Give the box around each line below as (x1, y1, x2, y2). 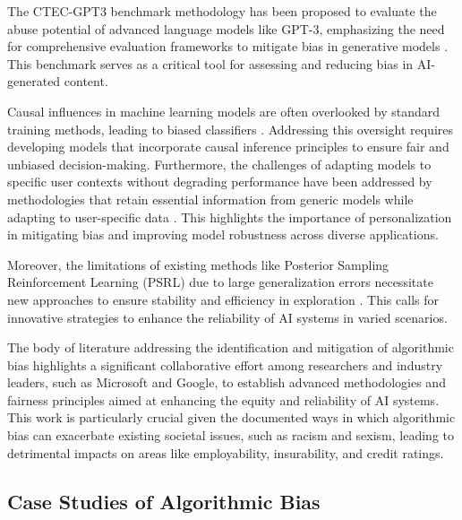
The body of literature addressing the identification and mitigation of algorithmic (7, 338, 454, 357)
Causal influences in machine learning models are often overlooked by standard (7, 101, 441, 120)
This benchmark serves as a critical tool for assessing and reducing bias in (7, 54, 414, 73)
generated (7, 72, 61, 91)
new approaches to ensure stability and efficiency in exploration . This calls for (7, 290, 439, 308)
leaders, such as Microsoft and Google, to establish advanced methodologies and (7, 373, 446, 392)
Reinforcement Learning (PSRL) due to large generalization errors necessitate (7, 273, 433, 291)
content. (64, 72, 108, 91)
